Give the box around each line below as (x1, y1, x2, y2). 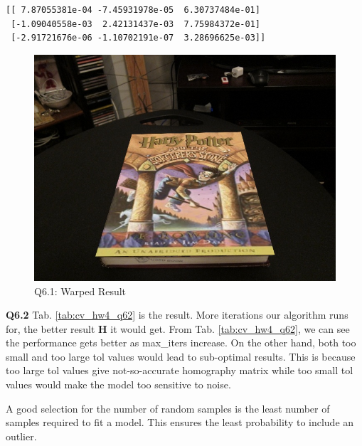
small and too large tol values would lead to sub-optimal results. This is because (6, 349, 356, 363)
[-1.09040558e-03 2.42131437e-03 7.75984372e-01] (11, 18, 260, 29)
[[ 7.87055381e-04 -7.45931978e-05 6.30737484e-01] (6, 5, 260, 15)
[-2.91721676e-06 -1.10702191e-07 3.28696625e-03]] (11, 33, 266, 43)
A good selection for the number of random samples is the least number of (6, 400, 330, 415)
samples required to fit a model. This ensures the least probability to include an (6, 415, 354, 430)
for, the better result (6, 321, 95, 336)
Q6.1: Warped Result (34, 283, 127, 298)
